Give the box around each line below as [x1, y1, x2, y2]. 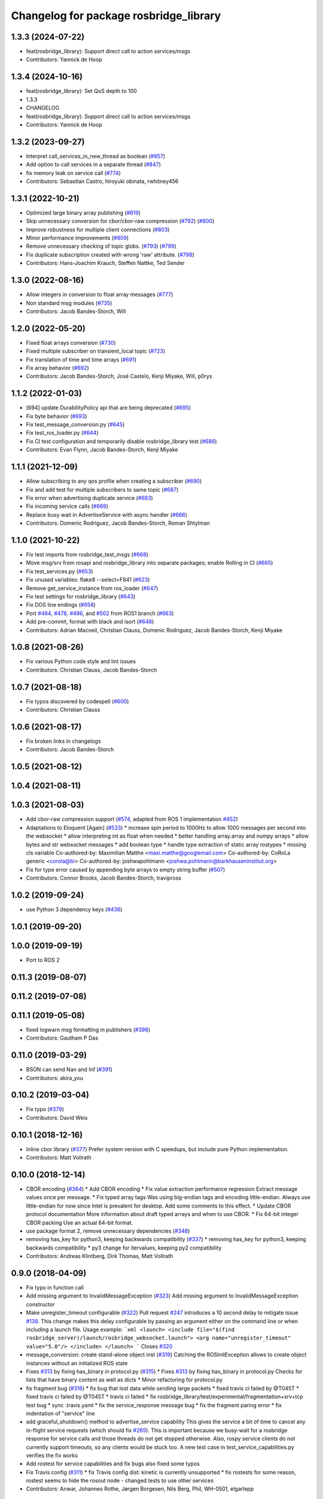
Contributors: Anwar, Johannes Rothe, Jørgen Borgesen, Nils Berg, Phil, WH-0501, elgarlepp [26, 1485, 254, 1492]
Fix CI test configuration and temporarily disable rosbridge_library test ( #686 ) [26, 438, 218, 445]
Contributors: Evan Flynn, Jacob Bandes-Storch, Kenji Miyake [26, 446, 178, 453]
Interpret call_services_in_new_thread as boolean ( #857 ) [26, 152, 166, 159]
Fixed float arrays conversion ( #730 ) [26, 339, 116, 346]
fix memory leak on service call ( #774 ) [26, 169, 121, 176]
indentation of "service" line [26, 1410, 95, 1417]
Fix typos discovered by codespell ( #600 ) [26, 697, 129, 705]
